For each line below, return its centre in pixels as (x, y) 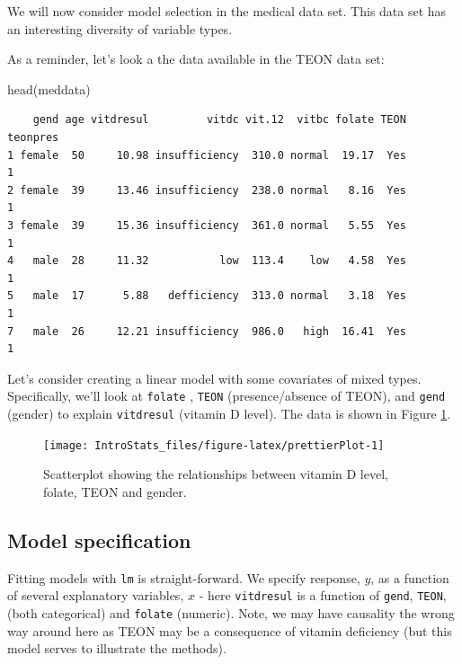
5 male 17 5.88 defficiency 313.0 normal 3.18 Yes (207, 296)
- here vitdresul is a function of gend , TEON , (323, 595)
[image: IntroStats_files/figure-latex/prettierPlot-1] (214, 445)
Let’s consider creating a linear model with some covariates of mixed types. (214, 378)
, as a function (410, 577)
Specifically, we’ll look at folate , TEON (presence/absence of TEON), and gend (227, 396)
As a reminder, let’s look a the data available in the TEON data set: (196, 59)
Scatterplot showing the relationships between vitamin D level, (216, 474)
